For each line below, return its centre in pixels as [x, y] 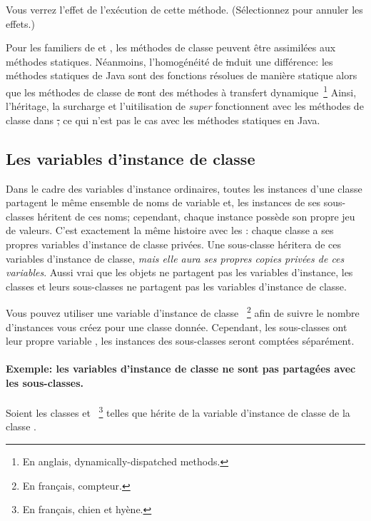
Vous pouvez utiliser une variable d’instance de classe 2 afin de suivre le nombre [183, 312]
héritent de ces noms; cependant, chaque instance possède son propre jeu [196, 216]
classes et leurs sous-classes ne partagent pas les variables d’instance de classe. [176, 286]
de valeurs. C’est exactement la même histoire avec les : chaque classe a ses [170, 230]
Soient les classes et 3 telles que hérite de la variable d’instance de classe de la [178, 411]
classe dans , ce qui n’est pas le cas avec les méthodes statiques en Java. [163, 120]
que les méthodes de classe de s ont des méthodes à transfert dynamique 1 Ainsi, [181, 91]
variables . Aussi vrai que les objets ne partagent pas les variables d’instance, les [179, 272]
